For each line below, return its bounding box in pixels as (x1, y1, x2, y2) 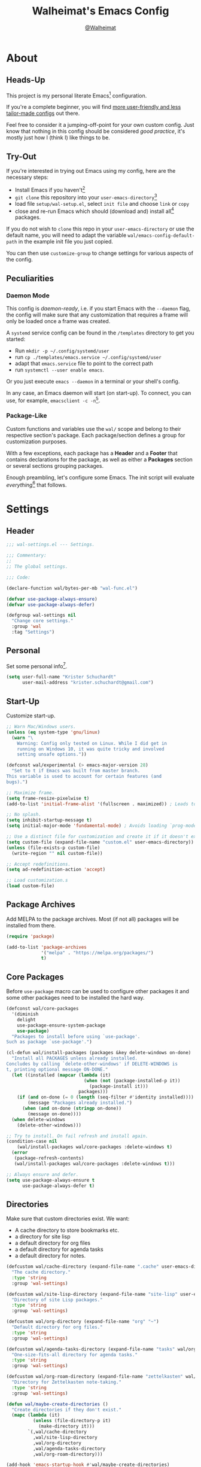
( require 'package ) (6, 933, 55, 939)
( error (11, 1150, 28, 1156)
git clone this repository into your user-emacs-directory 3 (14, 193, 157, 201)
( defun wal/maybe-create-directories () (6, 1401, 109, 1407)
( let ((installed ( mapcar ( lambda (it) (11, 1072, 111, 1078)
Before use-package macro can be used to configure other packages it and (6, 988, 190, 995)
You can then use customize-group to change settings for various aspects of (6, 249, 193, 257)
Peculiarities (6, 273, 54, 284)
